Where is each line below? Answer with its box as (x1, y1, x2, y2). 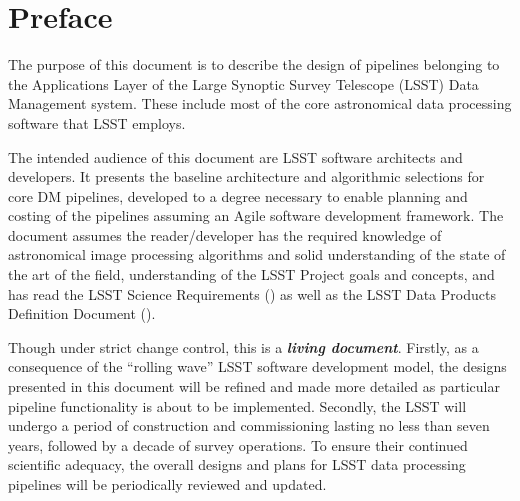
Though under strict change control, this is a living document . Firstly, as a (8, 336, 479, 357)
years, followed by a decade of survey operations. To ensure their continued (8, 434, 468, 455)
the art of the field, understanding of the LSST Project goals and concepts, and (8, 264, 495, 285)
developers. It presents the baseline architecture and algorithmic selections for (8, 166, 485, 187)
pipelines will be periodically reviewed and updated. (8, 474, 327, 494)
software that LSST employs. (8, 112, 186, 133)
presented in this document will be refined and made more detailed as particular (8, 376, 500, 397)
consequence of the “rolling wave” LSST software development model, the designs (8, 356, 507, 377)
